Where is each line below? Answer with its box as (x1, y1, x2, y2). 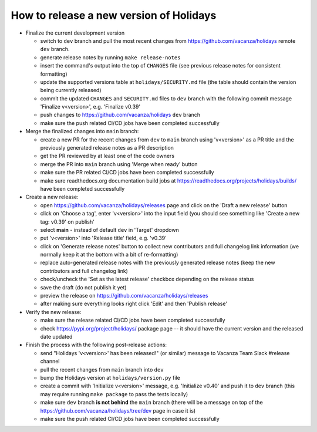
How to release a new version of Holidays (11, 9, 217, 22)
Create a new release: (25, 194, 79, 201)
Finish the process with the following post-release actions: (25, 341, 167, 349)
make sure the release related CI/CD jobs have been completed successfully (40, 317, 225, 324)
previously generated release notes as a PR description (40, 144, 174, 151)
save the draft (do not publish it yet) (40, 283, 127, 291)
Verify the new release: (25, 308, 82, 315)
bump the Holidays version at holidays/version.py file (40, 374, 180, 381)
